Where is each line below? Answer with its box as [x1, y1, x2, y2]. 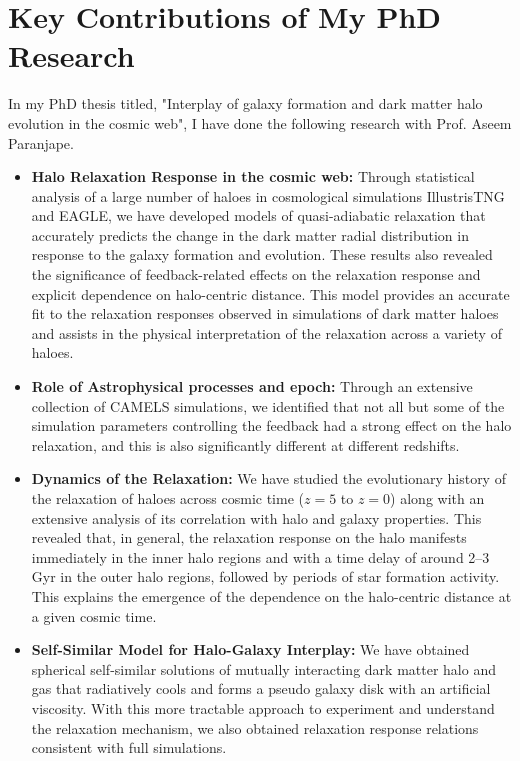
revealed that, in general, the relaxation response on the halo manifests [31, 527, 467, 548]
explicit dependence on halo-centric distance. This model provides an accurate [31, 283, 510, 304]
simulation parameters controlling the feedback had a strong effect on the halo [31, 415, 512, 436]
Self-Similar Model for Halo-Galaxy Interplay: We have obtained [31, 639, 470, 660]
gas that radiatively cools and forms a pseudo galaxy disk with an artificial [31, 678, 491, 699]
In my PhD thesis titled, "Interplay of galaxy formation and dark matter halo [8, 93, 483, 114]
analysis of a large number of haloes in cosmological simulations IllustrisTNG [31, 185, 505, 206]
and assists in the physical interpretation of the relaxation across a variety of [31, 322, 502, 343]
